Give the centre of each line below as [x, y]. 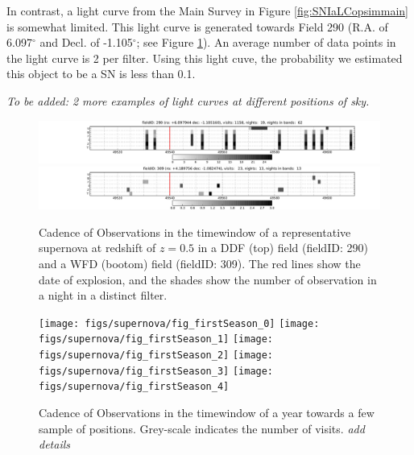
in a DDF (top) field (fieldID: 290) [283, 248]
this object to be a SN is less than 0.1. [101, 74]
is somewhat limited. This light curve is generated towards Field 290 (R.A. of [197, 26]
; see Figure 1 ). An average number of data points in [266, 42]
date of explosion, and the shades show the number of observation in [208, 279]
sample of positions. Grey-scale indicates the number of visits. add [202, 428]
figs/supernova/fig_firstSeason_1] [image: [156, 339]
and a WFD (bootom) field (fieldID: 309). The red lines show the [200, 263]
